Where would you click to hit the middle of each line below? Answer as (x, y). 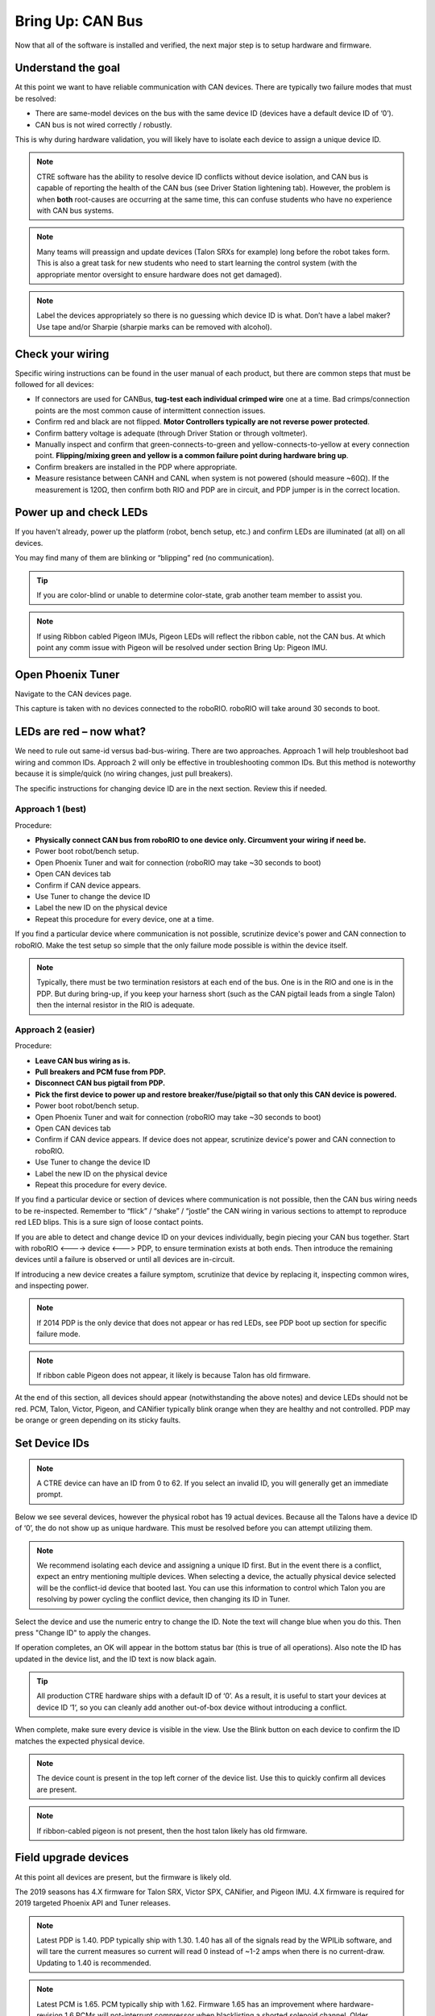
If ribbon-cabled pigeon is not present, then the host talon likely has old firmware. (172, 1831)
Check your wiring (62, 354)
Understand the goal (68, 68)
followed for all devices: (54, 384)
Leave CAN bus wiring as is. (83, 1060)
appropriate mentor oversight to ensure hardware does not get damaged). (159, 274)
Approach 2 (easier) (55, 1030)
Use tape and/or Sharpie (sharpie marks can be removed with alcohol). (155, 327)
